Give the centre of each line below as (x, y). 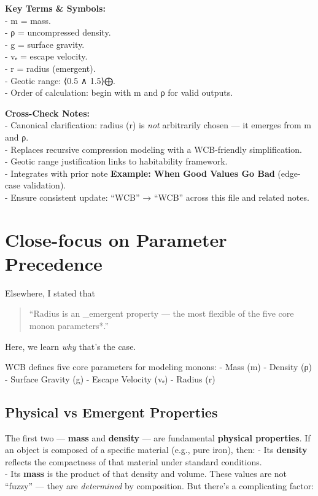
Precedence (54, 263)
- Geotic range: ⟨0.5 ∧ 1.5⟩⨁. (60, 80)
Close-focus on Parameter (116, 239)
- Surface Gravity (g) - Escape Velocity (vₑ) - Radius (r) (110, 378)
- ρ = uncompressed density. (58, 32)
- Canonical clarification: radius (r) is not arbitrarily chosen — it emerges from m (158, 125)
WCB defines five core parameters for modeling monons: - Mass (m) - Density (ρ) (158, 367)
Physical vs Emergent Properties (111, 412)
